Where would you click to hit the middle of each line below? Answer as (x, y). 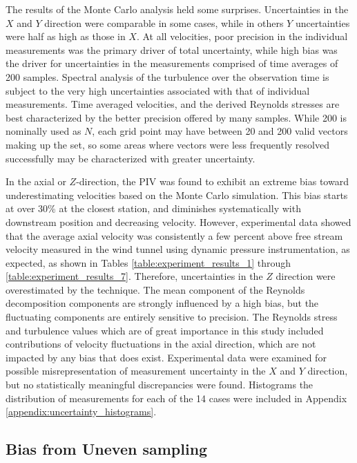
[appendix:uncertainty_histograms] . (81, 412)
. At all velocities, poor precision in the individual (242, 36)
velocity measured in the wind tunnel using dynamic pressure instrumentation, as (178, 249)
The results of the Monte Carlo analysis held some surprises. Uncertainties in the (177, 9)
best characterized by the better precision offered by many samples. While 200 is (176, 117)
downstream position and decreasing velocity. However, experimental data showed (178, 221)
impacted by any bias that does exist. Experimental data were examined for (166, 357)
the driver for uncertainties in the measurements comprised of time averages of (172, 63)
